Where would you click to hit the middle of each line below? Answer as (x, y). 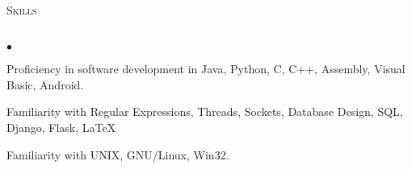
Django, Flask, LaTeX (61, 127)
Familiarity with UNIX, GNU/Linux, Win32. (118, 154)
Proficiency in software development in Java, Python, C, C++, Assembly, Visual (206, 69)
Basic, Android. (45, 84)
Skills (22, 10)
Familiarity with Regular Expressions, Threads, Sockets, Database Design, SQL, (205, 111)
